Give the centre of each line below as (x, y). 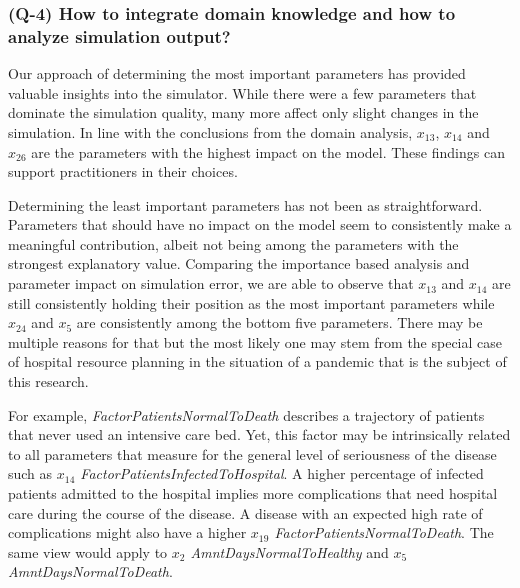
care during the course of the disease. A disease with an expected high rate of (245, 512)
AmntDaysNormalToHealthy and (289, 551)
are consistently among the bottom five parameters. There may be (279, 322)
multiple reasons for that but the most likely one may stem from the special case (255, 341)
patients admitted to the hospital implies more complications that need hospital (253, 493)
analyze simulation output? (119, 35)
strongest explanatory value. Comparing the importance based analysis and (239, 263)
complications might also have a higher (127, 532)
